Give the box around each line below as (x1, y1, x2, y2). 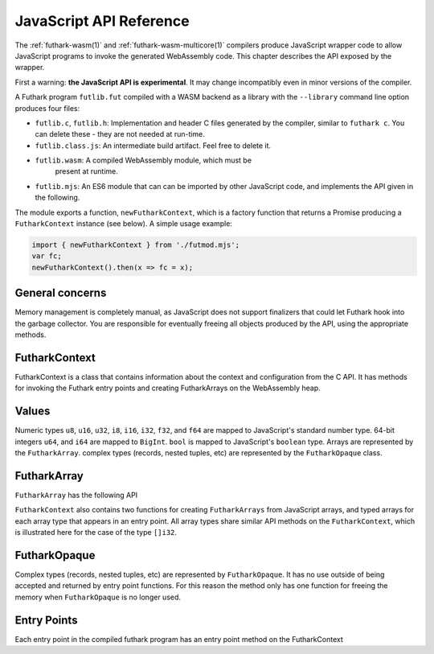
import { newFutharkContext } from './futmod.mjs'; (31, 241, 240, 249)
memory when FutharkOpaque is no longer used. (14, 592, 181, 602)
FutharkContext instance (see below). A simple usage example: (14, 219, 233, 228)
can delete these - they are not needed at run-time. (35, 130, 205, 139)
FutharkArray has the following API (14, 490, 138, 500)
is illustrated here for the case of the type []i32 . (14, 528, 177, 537)
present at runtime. (55, 167, 118, 176)
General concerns (14, 286, 107, 300)
